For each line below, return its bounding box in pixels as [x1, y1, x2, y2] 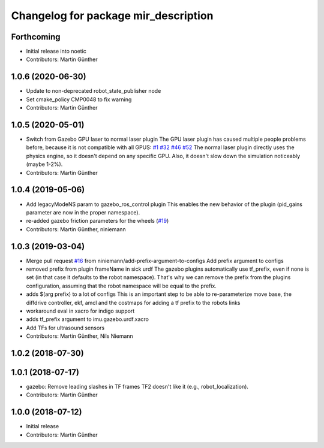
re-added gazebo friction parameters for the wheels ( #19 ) [26, 217, 169, 225]
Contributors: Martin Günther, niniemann [26, 225, 126, 233]
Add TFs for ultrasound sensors [26, 324, 105, 331]
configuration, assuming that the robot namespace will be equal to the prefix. [26, 282, 217, 289]
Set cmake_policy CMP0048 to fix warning [26, 96, 132, 103]
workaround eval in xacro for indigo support [26, 307, 135, 314]
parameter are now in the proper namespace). [26, 208, 140, 216]
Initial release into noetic [26, 48, 87, 55]
